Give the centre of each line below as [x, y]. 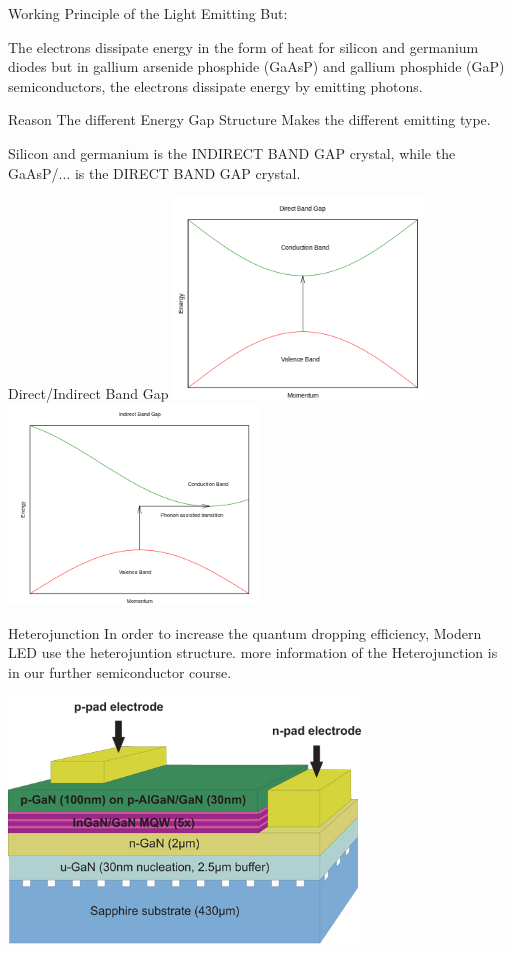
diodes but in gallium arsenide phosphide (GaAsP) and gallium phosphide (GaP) [256, 66]
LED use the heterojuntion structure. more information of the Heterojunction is [253, 652]
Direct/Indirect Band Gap [88, 392]
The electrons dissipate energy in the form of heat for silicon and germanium [243, 46]
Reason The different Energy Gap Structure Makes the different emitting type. [249, 119]
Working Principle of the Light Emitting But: [148, 13]
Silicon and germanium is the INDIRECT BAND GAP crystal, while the [232, 152]
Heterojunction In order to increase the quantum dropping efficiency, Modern [245, 632]
